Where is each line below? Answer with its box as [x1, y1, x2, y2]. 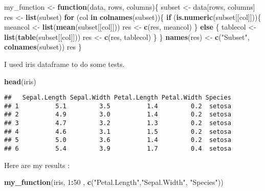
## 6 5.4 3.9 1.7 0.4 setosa [4, 145, 231, 153]
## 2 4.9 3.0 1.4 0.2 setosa [4, 111, 231, 118]
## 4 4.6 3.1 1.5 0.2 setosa [4, 128, 231, 135]
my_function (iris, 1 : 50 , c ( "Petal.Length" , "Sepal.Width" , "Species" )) [4, 177, 224, 187]
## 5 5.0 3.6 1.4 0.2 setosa [4, 136, 231, 144]
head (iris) [4, 76, 36, 86]
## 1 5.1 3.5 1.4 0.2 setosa [4, 102, 231, 110]
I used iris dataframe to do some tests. [4, 58, 125, 69]
